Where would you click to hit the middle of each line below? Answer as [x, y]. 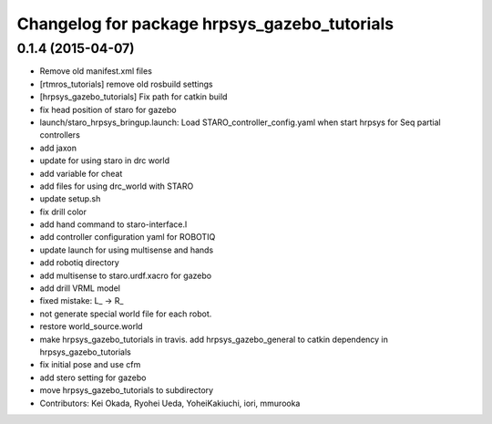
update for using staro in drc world [105, 160]
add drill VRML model [80, 288]
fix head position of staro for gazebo [108, 109]
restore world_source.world [91, 326]
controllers [60, 135]
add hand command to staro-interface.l [113, 224]
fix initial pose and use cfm [90, 365]
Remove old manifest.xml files [96, 71]
